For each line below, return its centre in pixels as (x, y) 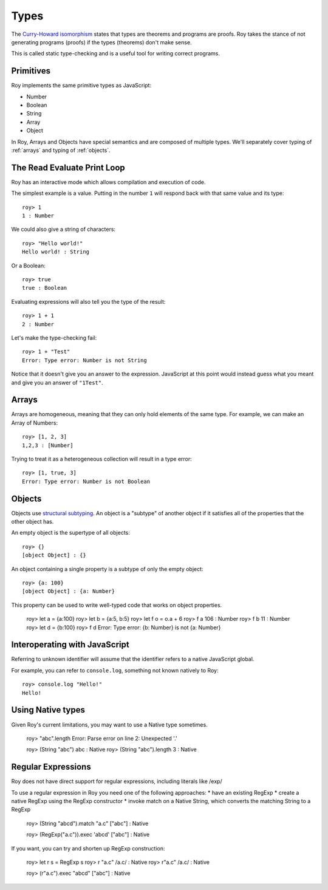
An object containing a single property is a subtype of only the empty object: (107, 569)
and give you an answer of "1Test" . (57, 382)
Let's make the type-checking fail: (54, 338)
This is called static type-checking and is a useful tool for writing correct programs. (115, 53)
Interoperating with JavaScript (70, 645)
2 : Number (38, 324)
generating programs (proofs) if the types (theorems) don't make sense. (101, 42)
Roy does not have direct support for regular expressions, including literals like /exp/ (117, 781)
